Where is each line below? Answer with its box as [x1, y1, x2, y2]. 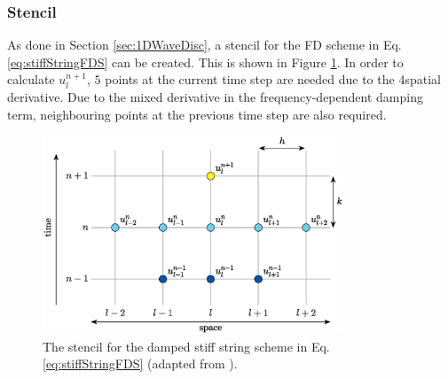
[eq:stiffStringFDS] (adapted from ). [43, 354, 238, 373]
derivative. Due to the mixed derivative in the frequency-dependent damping [7, 88, 423, 105]
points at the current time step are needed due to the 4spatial [105, 70, 441, 89]
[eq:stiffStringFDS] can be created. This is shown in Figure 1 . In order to [7, 52, 404, 71]
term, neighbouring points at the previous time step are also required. [7, 104, 387, 123]
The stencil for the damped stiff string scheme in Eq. [43, 336, 330, 355]
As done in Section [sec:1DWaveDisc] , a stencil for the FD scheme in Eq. [7, 35, 402, 54]
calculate [7, 70, 55, 89]
